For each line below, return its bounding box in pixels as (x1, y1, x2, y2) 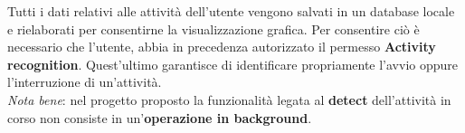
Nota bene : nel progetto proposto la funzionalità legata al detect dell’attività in (7, 90, 451, 109)
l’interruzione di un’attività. (7, 72, 162, 91)
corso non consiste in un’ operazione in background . (7, 108, 312, 127)
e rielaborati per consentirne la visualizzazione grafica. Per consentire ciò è (7, 19, 420, 38)
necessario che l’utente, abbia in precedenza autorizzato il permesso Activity (7, 37, 436, 56)
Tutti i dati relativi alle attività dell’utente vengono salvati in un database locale (7, 2, 455, 20)
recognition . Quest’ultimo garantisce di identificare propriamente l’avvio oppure (7, 54, 459, 73)
